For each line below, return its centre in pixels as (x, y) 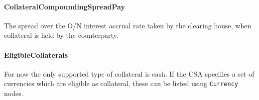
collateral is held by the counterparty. (61, 35)
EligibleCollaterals (36, 54)
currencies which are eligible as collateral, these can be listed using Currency (121, 83)
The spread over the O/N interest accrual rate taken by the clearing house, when (128, 25)
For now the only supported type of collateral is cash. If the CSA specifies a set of (129, 73)
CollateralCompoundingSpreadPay (65, 6)
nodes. (14, 93)
